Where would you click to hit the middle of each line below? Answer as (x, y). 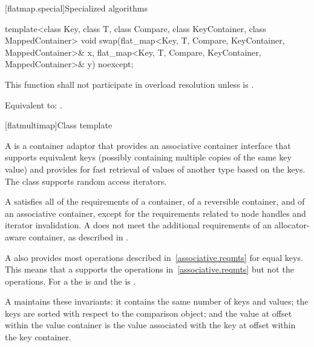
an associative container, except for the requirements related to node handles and (155, 213)
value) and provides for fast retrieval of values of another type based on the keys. (155, 169)
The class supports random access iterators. (86, 181)
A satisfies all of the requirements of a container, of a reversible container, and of (155, 201)
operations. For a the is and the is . (70, 281)
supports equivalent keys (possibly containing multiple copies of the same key (148, 157)
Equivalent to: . (34, 104)
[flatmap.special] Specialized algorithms (76, 8)
